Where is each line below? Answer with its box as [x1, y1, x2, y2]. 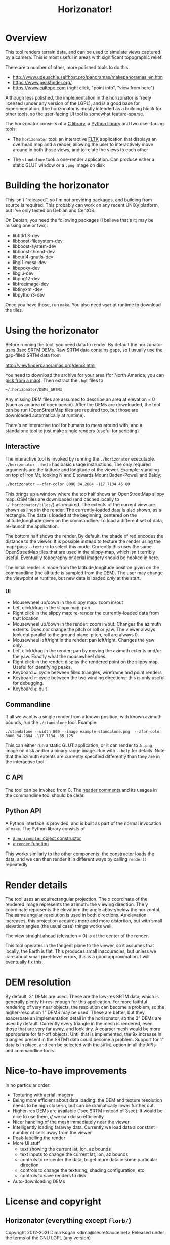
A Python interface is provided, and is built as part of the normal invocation [5, 820, 162, 826]
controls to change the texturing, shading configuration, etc [20, 1167, 145, 1173]
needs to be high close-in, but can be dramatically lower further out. [12, 1103, 155, 1109]
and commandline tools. [5, 1047, 56, 1054]
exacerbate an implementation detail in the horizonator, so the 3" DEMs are [5, 1015, 162, 1021]
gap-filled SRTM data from [5, 352, 61, 358]
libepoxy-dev [12, 265, 40, 271]
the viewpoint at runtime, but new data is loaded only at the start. [5, 575, 141, 581]
